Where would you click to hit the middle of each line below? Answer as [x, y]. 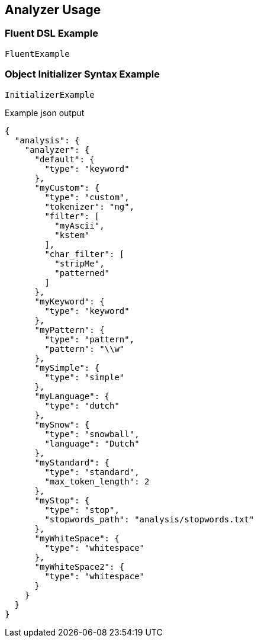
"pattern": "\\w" [85, 349]
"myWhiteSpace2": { [80, 566]
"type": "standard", [92, 472]
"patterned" [82, 273]
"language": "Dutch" [92, 443]
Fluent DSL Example [51, 33]
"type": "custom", [87, 197]
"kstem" [72, 235]
